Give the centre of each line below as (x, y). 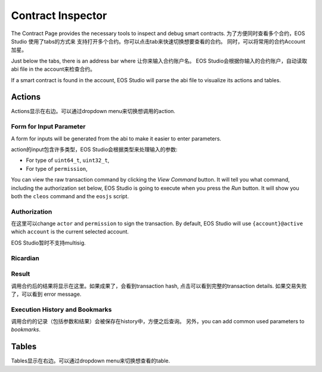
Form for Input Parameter (48, 127)
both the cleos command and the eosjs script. (70, 196)
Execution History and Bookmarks (61, 310)
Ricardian (25, 258)
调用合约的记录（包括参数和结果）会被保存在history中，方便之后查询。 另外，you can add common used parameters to (158, 321)
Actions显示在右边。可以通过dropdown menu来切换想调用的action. (93, 111)
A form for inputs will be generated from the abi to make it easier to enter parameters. (116, 138)
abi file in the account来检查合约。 (53, 69)
